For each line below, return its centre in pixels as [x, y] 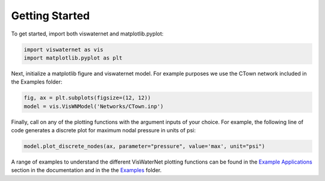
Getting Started [51, 16]
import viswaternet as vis [63, 49]
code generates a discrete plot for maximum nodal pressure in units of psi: [103, 130]
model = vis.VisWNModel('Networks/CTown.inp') [94, 106]
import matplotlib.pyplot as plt [73, 58]
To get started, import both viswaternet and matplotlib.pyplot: [87, 34]
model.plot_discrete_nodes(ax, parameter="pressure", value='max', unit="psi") [144, 146]
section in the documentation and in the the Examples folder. [86, 170]
